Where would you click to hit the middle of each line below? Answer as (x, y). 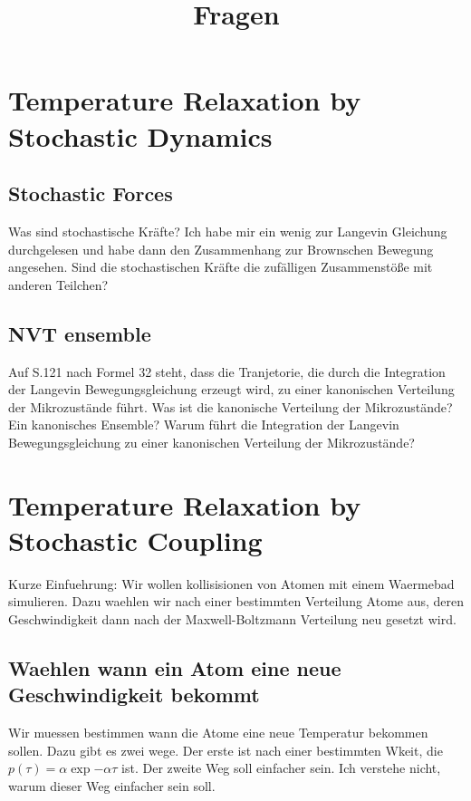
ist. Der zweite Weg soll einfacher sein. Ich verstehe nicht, (281, 768)
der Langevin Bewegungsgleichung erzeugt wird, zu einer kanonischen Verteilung (231, 389)
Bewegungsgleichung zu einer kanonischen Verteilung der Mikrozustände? (211, 442)
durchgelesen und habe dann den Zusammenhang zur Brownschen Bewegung (221, 249)
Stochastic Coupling (135, 540)
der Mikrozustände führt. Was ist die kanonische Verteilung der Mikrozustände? (231, 406)
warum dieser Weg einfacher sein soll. (112, 785)
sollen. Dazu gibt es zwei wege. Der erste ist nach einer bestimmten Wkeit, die (226, 750)
